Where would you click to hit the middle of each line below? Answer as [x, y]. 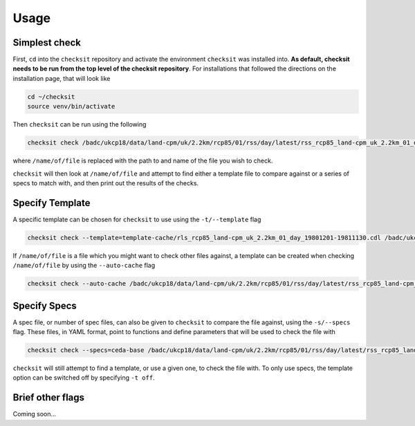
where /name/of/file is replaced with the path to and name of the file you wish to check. [143, 161]
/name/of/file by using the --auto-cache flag [84, 266]
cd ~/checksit [51, 96]
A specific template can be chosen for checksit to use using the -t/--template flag [137, 219]
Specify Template [52, 203]
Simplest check [47, 43]
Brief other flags [49, 398]
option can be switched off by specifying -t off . [84, 378]
